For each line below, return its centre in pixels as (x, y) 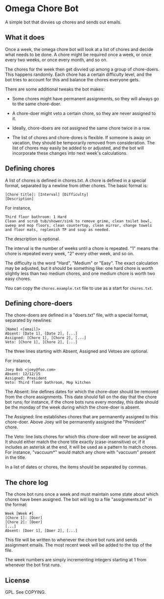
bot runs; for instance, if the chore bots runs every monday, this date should (82, 402)
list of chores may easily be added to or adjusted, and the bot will (78, 148)
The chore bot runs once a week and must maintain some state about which (82, 494)
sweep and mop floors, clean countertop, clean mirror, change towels (79, 225)
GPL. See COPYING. (25, 592)
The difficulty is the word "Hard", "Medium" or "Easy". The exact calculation (82, 263)
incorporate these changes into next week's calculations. (70, 153)
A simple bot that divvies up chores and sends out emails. (63, 22)
